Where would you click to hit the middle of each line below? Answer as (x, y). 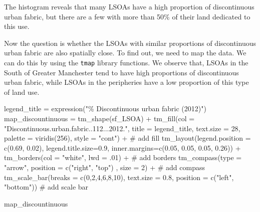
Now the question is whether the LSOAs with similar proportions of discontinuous (130, 43)
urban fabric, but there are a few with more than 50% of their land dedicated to (127, 16)
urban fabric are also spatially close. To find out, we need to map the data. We (125, 53)
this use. (17, 26)
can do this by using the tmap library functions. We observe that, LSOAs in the (126, 62)
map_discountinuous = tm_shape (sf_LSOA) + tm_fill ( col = (99, 118)
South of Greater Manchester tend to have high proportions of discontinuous (121, 72)
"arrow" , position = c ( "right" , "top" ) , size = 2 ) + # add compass (104, 167)
